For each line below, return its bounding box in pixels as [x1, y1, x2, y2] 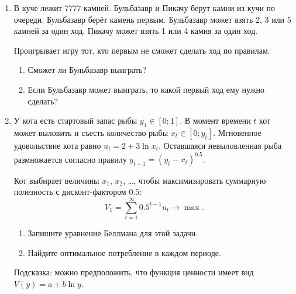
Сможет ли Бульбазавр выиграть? [27, 64, 147, 76]
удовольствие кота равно [13, 139, 101, 151]
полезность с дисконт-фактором [13, 185, 126, 198]
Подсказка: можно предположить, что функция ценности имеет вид [13, 266, 254, 278]
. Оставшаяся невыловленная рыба [159, 139, 282, 151]
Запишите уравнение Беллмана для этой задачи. [27, 227, 198, 239]
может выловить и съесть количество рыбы [13, 126, 168, 138]
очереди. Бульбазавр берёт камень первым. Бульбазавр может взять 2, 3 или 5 [13, 13, 291, 25]
